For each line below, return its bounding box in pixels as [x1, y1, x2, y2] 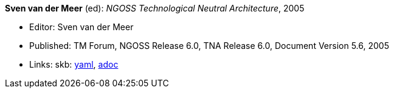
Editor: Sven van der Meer [29, 22, 134, 32]
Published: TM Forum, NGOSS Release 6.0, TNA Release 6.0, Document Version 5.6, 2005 [29, 40, 389, 51]
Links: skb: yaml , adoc [29, 59, 119, 69]
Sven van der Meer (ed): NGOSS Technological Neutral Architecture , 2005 [5, 3, 305, 13]
